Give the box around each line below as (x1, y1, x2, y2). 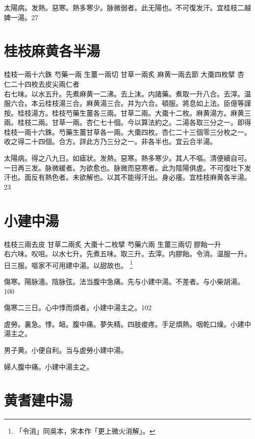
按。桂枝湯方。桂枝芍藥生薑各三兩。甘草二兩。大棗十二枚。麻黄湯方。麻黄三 (4, 107, 251, 118)
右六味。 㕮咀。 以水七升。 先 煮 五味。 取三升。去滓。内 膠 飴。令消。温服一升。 (4, 248, 251, 259)
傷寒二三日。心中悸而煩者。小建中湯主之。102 (4, 302, 152, 313)
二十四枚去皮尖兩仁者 (11, 78, 79, 89)
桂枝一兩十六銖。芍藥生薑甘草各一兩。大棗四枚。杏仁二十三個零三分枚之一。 (4, 126, 251, 137)
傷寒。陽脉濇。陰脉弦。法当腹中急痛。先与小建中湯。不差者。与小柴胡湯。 (4, 276, 244, 286)
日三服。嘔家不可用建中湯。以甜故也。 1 (4, 258, 133, 270)
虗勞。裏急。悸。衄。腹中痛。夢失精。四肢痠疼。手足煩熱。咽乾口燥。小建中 (4, 318, 251, 329)
